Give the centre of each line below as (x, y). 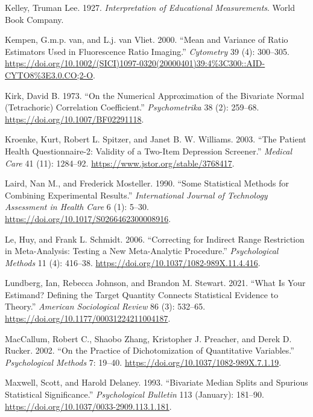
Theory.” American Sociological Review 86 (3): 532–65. (105, 306)
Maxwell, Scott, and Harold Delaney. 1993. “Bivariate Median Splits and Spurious (156, 382)
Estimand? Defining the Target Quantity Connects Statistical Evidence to (142, 294)
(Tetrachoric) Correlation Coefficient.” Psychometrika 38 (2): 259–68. (132, 107)
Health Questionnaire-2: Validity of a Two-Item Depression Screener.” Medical (149, 151)
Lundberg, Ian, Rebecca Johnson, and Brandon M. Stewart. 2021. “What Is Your (155, 283)
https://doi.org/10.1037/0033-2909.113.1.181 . (88, 406)
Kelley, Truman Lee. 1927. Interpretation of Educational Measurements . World (150, 7)
